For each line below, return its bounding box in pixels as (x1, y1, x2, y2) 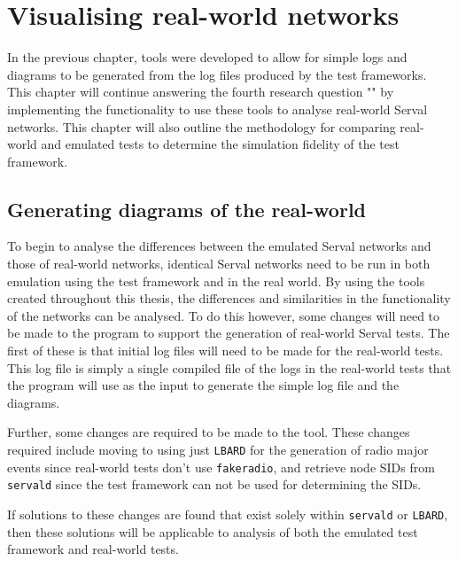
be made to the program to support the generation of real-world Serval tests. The (7, 323, 450, 342)
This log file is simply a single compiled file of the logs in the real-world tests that (7, 358, 452, 377)
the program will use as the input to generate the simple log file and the (7, 376, 400, 394)
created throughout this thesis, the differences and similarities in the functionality (7, 289, 451, 308)
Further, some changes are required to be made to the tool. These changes (7, 423, 410, 441)
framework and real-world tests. (7, 540, 179, 558)
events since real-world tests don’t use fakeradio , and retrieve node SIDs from (7, 457, 435, 476)
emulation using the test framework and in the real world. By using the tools (7, 271, 425, 290)
